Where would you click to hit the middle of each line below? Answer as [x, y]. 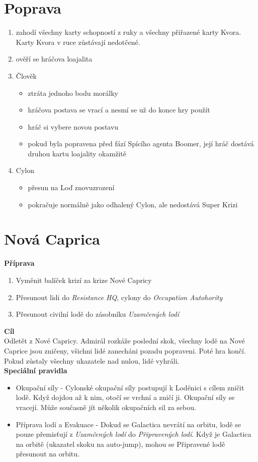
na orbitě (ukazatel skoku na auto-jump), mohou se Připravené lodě [120, 444]
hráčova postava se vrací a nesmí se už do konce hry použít [119, 110]
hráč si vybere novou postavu [73, 126]
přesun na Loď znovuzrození [71, 187]
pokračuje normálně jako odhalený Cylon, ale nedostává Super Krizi [133, 204]
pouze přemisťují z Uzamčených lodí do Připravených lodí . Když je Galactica [134, 434]
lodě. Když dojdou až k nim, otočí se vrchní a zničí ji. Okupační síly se [125, 397]
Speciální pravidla [36, 370]
